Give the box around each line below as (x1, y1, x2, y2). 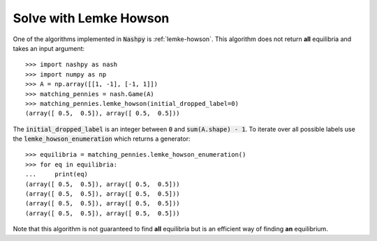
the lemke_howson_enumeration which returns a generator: (13, 134, 191, 143)
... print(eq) (25, 171, 89, 178)
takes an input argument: (13, 44, 85, 52)
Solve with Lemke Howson (13, 10, 170, 26)
